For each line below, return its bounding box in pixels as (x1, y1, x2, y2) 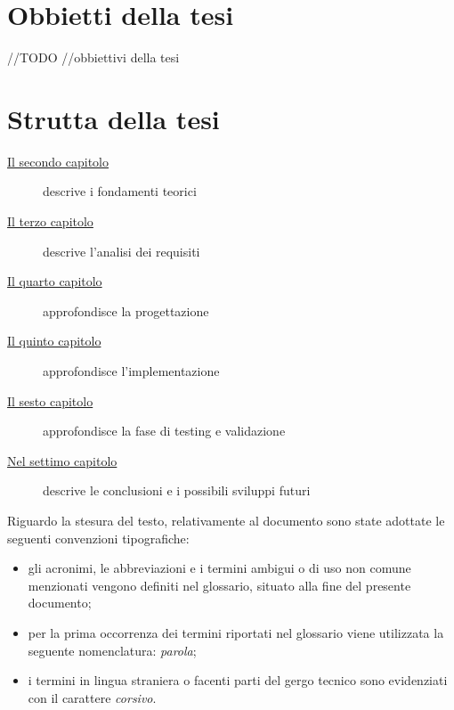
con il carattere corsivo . (28, 688, 157, 706)
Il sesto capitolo (7, 391, 93, 410)
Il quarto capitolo (7, 272, 102, 290)
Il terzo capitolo (7, 212, 93, 231)
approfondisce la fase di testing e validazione (43, 421, 286, 440)
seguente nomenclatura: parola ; (28, 641, 197, 659)
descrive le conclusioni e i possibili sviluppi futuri (43, 481, 311, 500)
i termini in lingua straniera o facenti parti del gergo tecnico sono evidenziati (28, 671, 448, 690)
